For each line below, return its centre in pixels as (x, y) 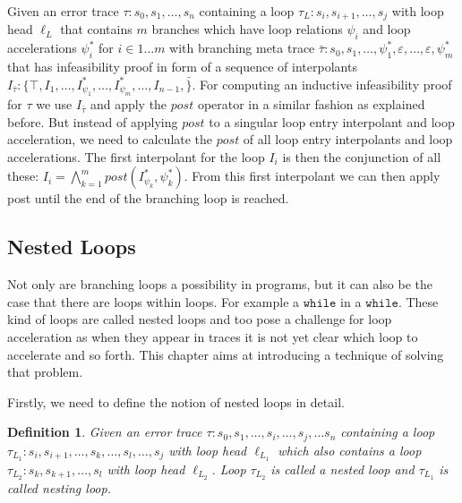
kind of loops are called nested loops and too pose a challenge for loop (200, 319)
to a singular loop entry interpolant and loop (332, 121)
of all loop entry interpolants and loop (348, 139)
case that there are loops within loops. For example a (154, 301)
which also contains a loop (350, 450)
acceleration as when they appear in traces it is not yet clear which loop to (213, 337)
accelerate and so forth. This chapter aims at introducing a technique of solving (226, 354)
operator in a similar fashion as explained (311, 104)
